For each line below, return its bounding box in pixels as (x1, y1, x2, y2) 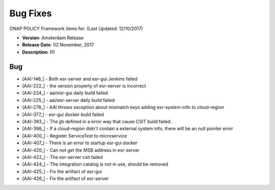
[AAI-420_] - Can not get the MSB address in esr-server (22, 147, 140, 153)
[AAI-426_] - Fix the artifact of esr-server (22, 176, 109, 182)
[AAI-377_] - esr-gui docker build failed (22, 111, 104, 117)
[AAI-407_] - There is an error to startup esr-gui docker (22, 140, 137, 146)
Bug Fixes (9, 8, 52, 19)
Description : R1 (22, 49, 55, 55)
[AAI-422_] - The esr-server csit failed (22, 154, 103, 160)
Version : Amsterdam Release (22, 35, 84, 41)
